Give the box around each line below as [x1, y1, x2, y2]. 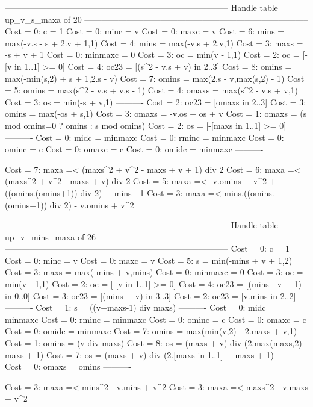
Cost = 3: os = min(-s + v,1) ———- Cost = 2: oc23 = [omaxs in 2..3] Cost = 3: [5, 95, 306, 108]
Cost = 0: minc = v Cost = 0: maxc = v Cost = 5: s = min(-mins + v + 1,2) [5, 253, 293, 266]
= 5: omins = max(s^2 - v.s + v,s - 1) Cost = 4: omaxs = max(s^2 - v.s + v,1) [5, 84, 299, 96]
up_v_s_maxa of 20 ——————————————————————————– [5, 13, 308, 25]
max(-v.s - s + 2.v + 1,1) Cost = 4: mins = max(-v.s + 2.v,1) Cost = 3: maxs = [5, 36, 303, 49]
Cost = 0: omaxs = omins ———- [5, 360, 131, 373]
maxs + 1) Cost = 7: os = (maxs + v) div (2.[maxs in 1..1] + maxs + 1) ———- [5, 348, 305, 361]
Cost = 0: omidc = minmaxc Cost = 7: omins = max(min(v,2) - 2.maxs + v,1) [5, 325, 297, 337]
